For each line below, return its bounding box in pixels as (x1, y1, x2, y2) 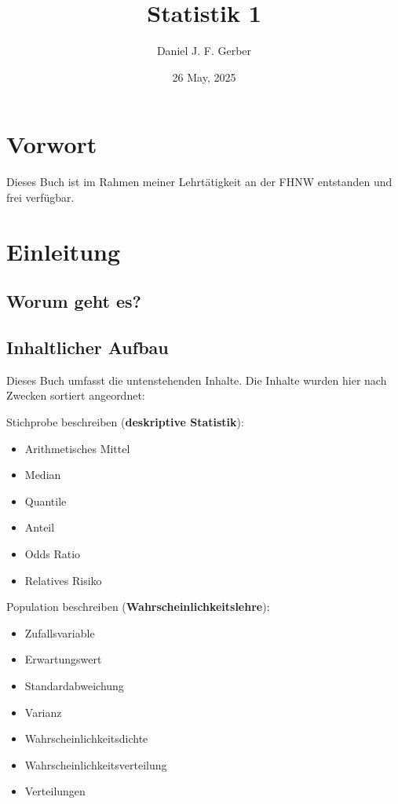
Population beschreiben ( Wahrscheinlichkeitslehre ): (6, 598, 270, 615)
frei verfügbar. (6, 188, 75, 205)
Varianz (24, 703, 62, 720)
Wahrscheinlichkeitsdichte (24, 730, 148, 747)
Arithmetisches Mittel (24, 440, 130, 456)
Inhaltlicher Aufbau (6, 334, 169, 359)
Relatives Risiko (24, 572, 102, 588)
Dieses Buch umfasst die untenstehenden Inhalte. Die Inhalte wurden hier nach (6, 371, 387, 388)
